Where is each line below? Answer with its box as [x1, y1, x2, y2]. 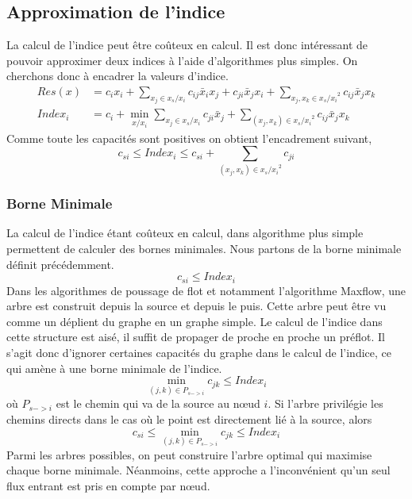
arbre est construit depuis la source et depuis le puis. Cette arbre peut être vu [6, 297, 387, 314]
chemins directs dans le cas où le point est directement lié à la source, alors [6, 411, 372, 428]
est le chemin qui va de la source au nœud [56, 395, 260, 412]
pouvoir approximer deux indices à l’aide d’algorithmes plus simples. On [6, 52, 358, 68]
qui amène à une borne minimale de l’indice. [6, 359, 222, 376]
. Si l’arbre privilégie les [268, 395, 383, 412]
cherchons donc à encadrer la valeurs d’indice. [6, 67, 229, 84]
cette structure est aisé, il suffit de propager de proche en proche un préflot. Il [6, 328, 385, 345]
